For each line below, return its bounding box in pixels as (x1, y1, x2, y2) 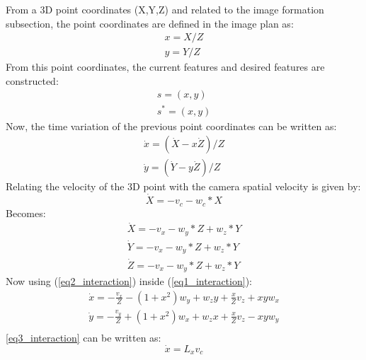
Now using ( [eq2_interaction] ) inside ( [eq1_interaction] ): (6, 274, 252, 289)
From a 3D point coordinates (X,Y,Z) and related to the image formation (6, 2, 324, 16)
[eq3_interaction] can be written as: (6, 330, 161, 344)
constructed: (6, 73, 59, 88)
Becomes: (6, 205, 46, 220)
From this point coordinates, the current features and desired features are (6, 59, 325, 74)
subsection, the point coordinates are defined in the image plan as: (6, 16, 294, 30)
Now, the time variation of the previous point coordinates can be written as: (6, 118, 337, 133)
